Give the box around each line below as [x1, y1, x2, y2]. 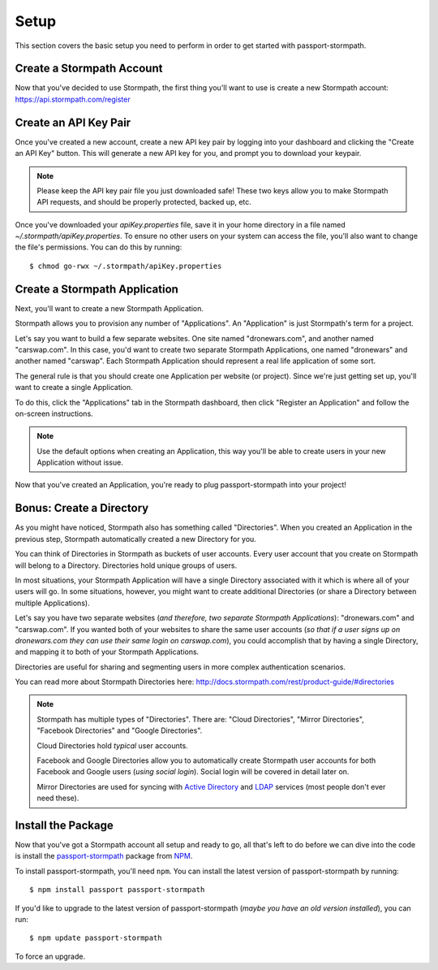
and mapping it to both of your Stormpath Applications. [15, 647, 200, 657]
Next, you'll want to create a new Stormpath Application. [15, 303, 204, 313]
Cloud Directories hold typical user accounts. [36, 740, 188, 751]
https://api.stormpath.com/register [15, 94, 131, 104]
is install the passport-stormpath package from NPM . [15, 851, 193, 861]
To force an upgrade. [15, 951, 85, 961]
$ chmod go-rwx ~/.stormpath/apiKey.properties [29, 261, 222, 271]
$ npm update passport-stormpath [29, 933, 162, 942]
